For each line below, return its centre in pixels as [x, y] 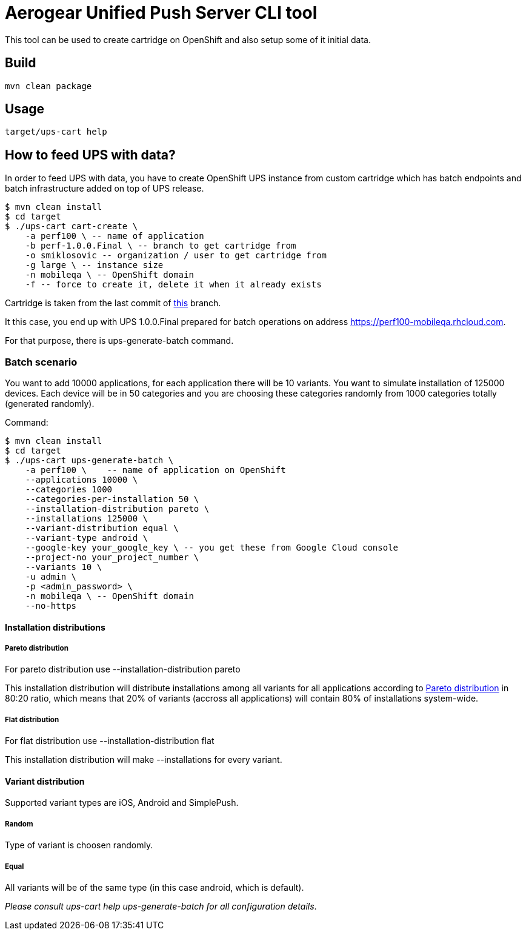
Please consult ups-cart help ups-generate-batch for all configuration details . [161, 906]
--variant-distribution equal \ [102, 528]
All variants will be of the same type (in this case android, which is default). [155, 887]
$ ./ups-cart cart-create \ [72, 226]
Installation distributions [55, 627]
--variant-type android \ [87, 538]
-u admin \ [51, 577]
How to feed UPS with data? [90, 155]
